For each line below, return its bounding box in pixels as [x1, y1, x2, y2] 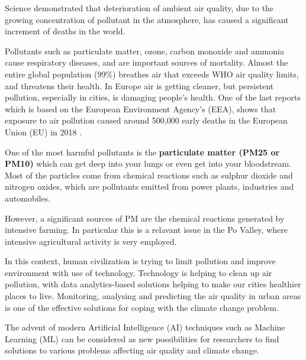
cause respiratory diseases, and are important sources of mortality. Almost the [5, 56, 288, 69]
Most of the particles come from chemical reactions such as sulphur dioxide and [5, 168, 293, 181]
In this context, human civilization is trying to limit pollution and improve [5, 255, 276, 267]
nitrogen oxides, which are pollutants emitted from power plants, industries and [5, 180, 294, 193]
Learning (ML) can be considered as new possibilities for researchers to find [5, 332, 279, 345]
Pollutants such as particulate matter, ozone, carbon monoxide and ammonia [5, 44, 284, 57]
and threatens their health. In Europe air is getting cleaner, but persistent [5, 79, 274, 92]
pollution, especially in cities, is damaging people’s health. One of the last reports [5, 91, 301, 103]
